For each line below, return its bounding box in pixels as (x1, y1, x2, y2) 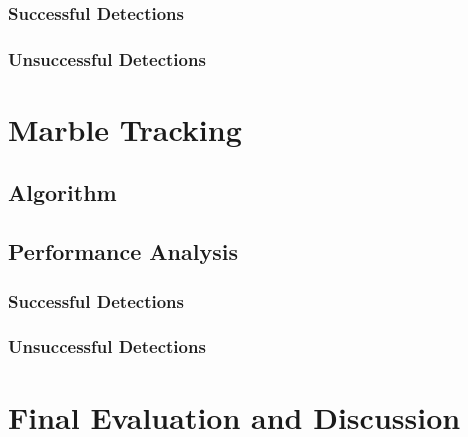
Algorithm (8, 177, 117, 208)
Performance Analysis (8, 236, 238, 267)
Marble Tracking (8, 108, 242, 149)
